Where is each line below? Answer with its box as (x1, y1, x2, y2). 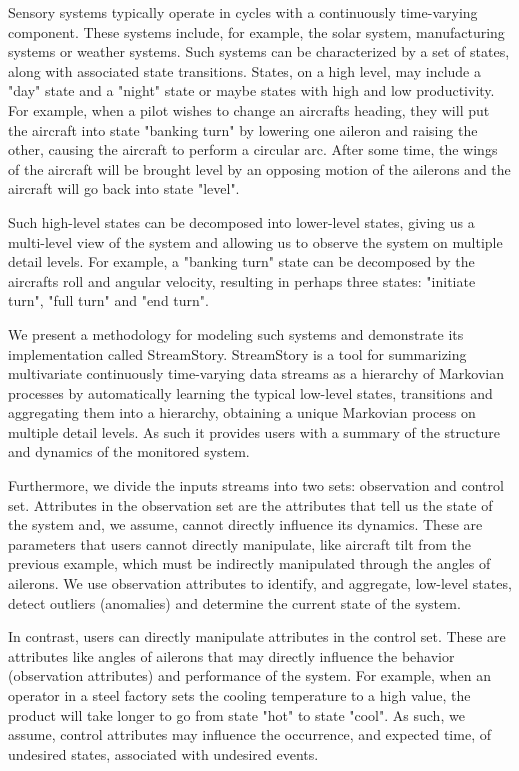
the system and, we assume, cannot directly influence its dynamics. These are (8, 514, 483, 535)
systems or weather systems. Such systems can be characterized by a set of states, (8, 41, 510, 62)
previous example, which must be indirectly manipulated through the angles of (8, 553, 491, 574)
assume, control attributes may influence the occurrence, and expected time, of (8, 724, 491, 745)
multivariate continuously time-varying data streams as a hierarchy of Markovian (8, 363, 504, 384)
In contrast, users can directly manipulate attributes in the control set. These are (8, 626, 506, 647)
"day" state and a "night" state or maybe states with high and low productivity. (8, 80, 495, 101)
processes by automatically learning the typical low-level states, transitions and (8, 382, 493, 403)
